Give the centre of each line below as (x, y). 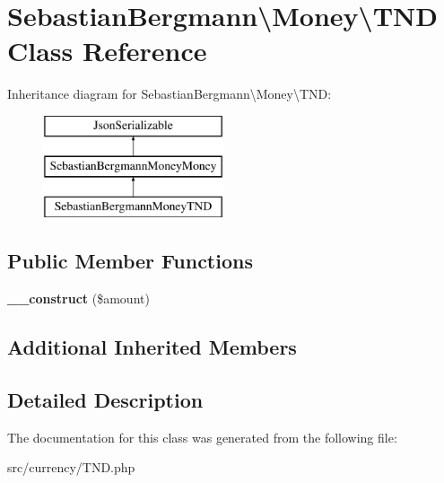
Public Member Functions (130, 261)
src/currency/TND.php (71, 467)
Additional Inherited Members (152, 347)
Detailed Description (105, 399)
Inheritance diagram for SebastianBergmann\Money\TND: (170, 94)
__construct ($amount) (78, 299)
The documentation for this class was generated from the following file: (202, 437)
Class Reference (107, 51)
